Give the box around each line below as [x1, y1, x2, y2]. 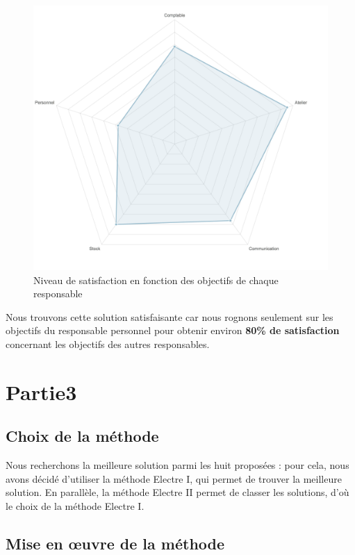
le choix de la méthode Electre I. [6, 498, 145, 513]
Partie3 [6, 377, 77, 406]
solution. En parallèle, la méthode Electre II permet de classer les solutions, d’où [6, 485, 349, 499]
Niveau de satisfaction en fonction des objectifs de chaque [33, 272, 279, 287]
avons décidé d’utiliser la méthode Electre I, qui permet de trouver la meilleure [6, 471, 342, 486]
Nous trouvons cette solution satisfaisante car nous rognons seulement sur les [6, 309, 333, 324]
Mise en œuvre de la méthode [6, 532, 225, 554]
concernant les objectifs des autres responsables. [6, 336, 210, 351]
